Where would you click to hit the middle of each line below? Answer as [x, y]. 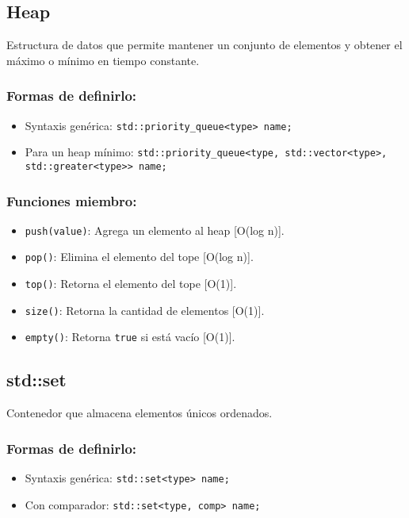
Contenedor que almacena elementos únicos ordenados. [140, 413]
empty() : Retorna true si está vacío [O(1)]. [130, 337]
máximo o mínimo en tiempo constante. [103, 60]
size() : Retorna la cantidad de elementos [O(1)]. [145, 310]
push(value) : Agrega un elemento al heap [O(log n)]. [155, 230]
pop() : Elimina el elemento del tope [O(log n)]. [139, 257]
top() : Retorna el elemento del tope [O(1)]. [131, 284]
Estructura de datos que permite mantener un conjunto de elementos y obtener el [204, 45]
